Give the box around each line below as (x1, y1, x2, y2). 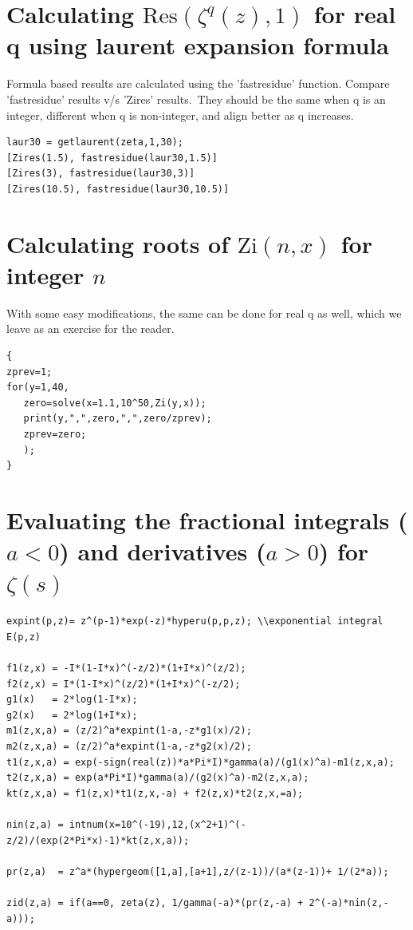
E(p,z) (6, 631, 41, 643)
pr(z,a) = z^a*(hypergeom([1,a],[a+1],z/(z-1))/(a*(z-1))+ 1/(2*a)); (6, 865, 389, 877)
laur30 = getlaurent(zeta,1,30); (6, 137, 183, 148)
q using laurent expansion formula (6, 29, 389, 61)
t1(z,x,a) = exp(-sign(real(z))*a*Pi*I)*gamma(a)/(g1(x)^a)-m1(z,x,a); (6, 756, 395, 768)
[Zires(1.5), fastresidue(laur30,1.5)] (6, 152, 218, 164)
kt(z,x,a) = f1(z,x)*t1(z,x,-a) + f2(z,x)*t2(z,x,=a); (6, 787, 304, 799)
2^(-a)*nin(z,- (309, 896, 389, 908)
